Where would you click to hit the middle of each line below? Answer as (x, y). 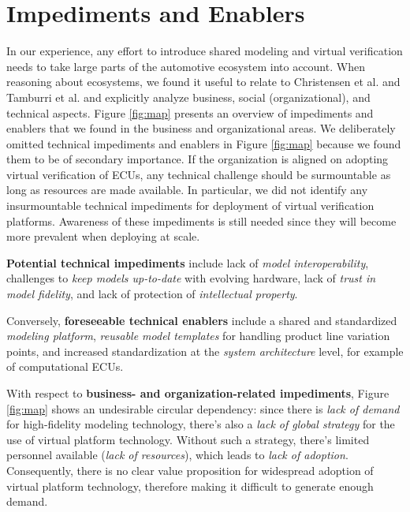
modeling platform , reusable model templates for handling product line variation (198, 336)
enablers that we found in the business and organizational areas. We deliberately (201, 128)
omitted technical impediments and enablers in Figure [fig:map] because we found (204, 143)
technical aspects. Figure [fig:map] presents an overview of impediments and (190, 112)
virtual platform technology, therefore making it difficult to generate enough (190, 486)
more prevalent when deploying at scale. (103, 236)
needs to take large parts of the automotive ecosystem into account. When (186, 66)
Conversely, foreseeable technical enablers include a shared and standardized (202, 320)
